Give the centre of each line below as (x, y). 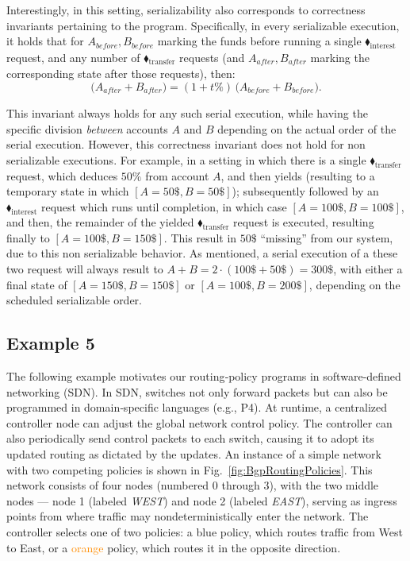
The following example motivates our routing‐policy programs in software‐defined (204, 376)
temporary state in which (68, 191)
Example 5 (51, 343)
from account (177, 175)
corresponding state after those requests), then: (121, 74)
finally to (28, 237)
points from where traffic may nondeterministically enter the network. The (188, 516)
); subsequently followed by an (305, 191)
